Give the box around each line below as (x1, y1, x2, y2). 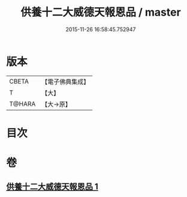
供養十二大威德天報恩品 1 (6, 181, 99, 192)
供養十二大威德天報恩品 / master (20, 5, 181, 19)
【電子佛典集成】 (41, 77, 90, 86)
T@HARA (9, 100, 36, 108)
